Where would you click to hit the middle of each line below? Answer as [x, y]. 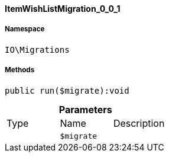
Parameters [85, 109]
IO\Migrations [37, 49]
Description [139, 123]
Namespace [25, 29]
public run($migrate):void [67, 90]
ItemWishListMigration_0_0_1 [63, 9]
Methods [20, 70]
